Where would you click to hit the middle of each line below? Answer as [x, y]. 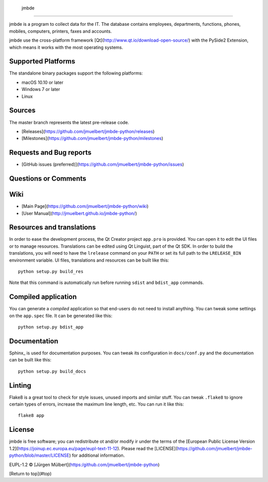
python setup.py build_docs [52, 371]
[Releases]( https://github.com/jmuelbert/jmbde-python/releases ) [88, 131]
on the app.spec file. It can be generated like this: [61, 316]
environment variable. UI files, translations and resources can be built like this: [89, 260]
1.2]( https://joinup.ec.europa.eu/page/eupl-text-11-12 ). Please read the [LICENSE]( [93, 448]
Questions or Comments [48, 179]
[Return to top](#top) [31, 474]
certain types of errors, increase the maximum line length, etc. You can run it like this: [97, 404]
